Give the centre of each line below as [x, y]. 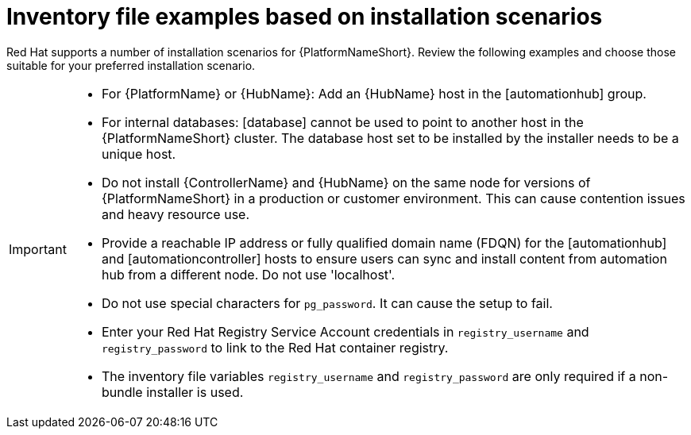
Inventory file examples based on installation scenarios [305, 17]
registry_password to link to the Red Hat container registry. [275, 347]
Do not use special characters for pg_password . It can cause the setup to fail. [327, 303]
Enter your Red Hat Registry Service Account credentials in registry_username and [345, 331]
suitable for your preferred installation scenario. [131, 65]
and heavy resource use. [176, 214]
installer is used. [195, 392]
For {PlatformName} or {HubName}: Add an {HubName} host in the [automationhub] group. [374, 93]
